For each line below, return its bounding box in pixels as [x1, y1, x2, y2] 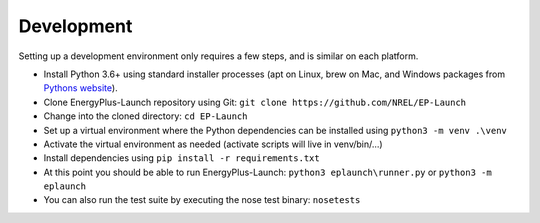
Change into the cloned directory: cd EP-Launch [43, 110, 248, 122]
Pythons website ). [43, 82, 119, 94]
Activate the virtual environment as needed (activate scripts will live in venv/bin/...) [43, 138, 384, 150]
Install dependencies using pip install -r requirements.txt [43, 152, 320, 164]
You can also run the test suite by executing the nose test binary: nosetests [43, 194, 361, 206]
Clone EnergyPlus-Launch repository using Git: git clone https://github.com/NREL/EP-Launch [43, 96, 467, 108]
